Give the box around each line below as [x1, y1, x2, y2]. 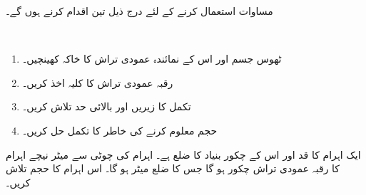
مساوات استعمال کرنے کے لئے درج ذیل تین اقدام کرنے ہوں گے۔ [6, 4, 273, 18]
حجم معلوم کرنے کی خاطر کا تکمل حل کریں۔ [22, 122, 218, 137]
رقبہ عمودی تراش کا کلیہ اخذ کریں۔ [22, 75, 173, 90]
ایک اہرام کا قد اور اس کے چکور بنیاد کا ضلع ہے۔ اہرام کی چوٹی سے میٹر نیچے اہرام [6, 147, 361, 162]
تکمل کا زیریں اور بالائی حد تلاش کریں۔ [22, 99, 191, 114]
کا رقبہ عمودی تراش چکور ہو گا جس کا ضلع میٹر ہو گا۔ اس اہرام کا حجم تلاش [6, 161, 340, 176]
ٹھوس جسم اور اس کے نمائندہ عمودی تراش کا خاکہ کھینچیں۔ [22, 51, 282, 66]
